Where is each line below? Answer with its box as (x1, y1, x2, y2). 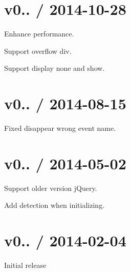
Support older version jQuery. (4, 182, 97, 193)
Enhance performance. (4, 28, 74, 39)
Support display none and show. (4, 63, 105, 73)
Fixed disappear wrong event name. (4, 123, 116, 133)
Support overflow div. (4, 45, 72, 56)
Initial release (4, 260, 47, 270)
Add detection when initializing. (4, 200, 105, 210)
